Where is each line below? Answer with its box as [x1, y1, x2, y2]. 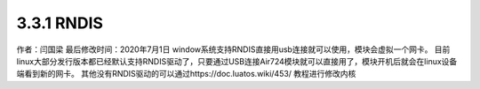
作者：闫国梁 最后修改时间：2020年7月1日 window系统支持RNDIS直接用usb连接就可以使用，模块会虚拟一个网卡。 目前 [16, 44, 451, 55]
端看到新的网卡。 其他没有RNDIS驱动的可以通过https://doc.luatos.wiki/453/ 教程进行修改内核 [16, 69, 356, 79]
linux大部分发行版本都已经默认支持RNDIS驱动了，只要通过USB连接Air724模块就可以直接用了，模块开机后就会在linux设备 [16, 56, 458, 66]
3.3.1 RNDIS [16, 13, 104, 33]
